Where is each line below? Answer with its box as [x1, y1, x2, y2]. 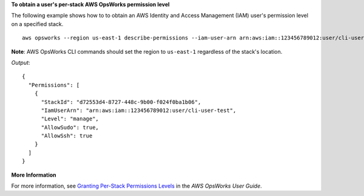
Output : [11, 59, 30, 66]
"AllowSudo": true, [41, 124, 99, 131]
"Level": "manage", [41, 116, 99, 122]
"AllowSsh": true [41, 132, 93, 139]
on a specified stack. [11, 20, 64, 27]
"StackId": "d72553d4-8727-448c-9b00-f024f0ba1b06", [41, 99, 201, 105]
